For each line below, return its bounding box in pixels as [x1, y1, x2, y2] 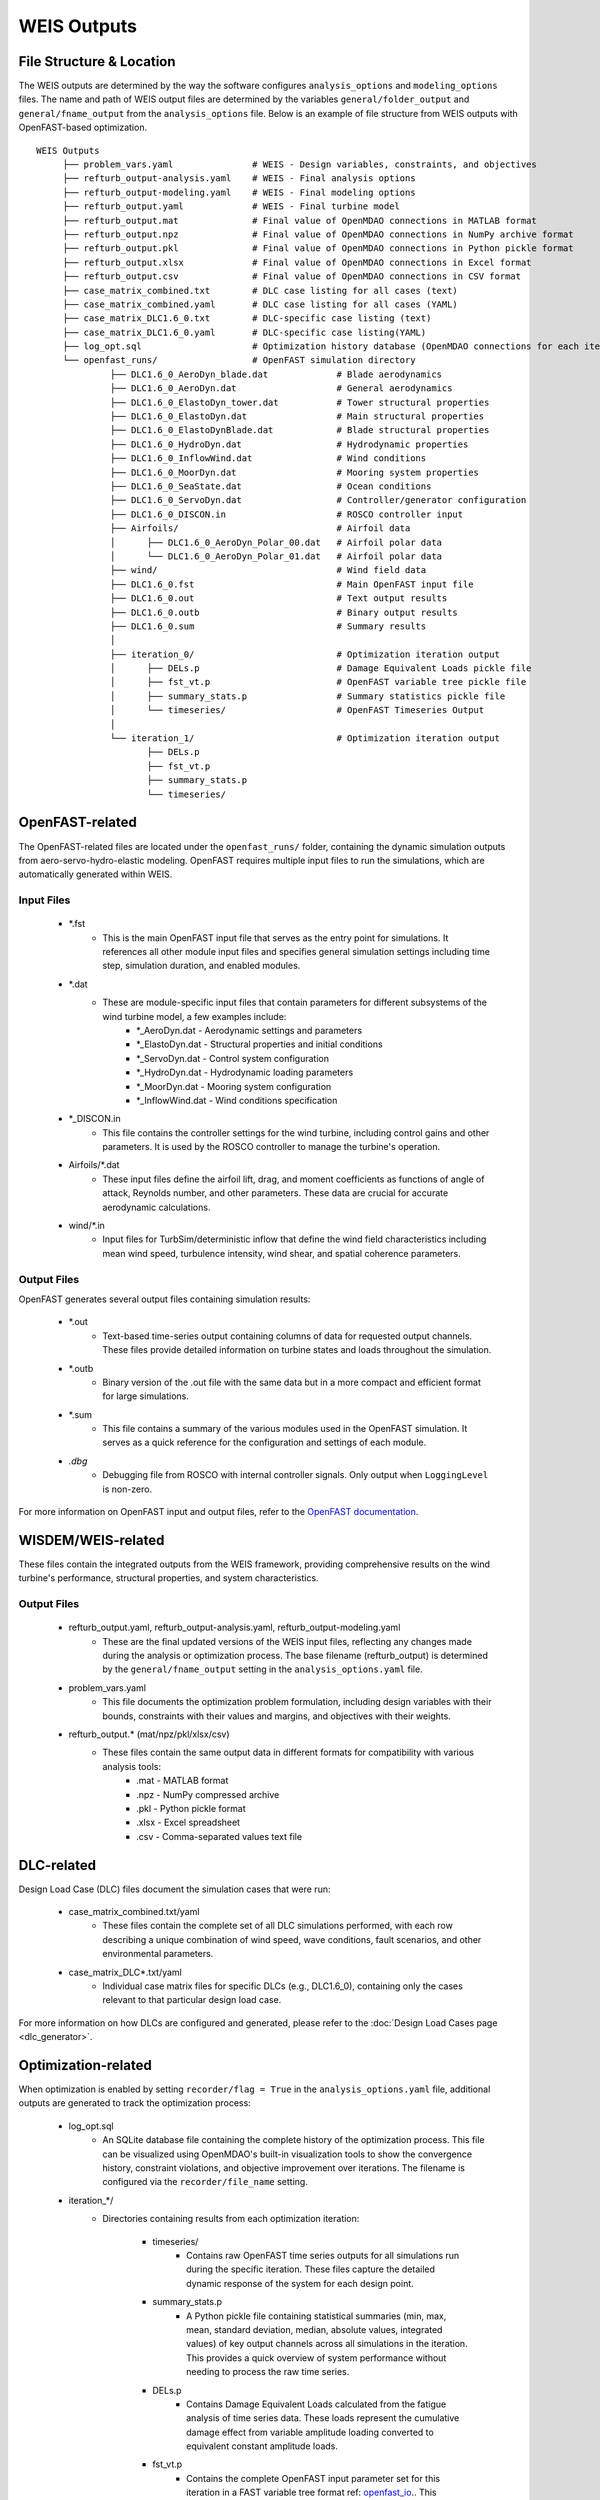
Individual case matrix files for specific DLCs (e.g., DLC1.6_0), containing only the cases [102, 1980, 464, 1992]
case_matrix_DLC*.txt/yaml [68, 1966, 182, 1978]
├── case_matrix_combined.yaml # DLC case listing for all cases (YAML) [62, 298, 459, 310]
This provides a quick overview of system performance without [186, 2351, 447, 2364]
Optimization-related [18, 2057, 152, 2074]
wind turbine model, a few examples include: [102, 1010, 287, 1022]
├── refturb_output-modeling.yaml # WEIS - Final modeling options [62, 186, 416, 198]
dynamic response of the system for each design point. [186, 2277, 414, 2289]
